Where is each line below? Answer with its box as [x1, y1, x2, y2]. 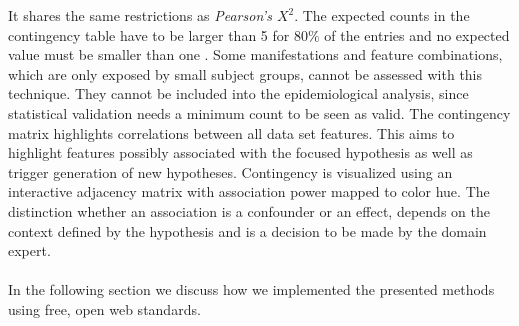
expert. [8, 240, 51, 261]
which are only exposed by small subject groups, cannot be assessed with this [8, 63, 483, 84]
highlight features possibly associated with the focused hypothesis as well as [8, 142, 473, 163]
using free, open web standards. [8, 298, 201, 319]
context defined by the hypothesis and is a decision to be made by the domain [8, 220, 487, 241]
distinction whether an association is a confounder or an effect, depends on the [8, 200, 490, 221]
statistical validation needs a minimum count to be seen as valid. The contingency [8, 102, 511, 123]
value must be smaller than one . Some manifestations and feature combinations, [8, 44, 503, 65]
